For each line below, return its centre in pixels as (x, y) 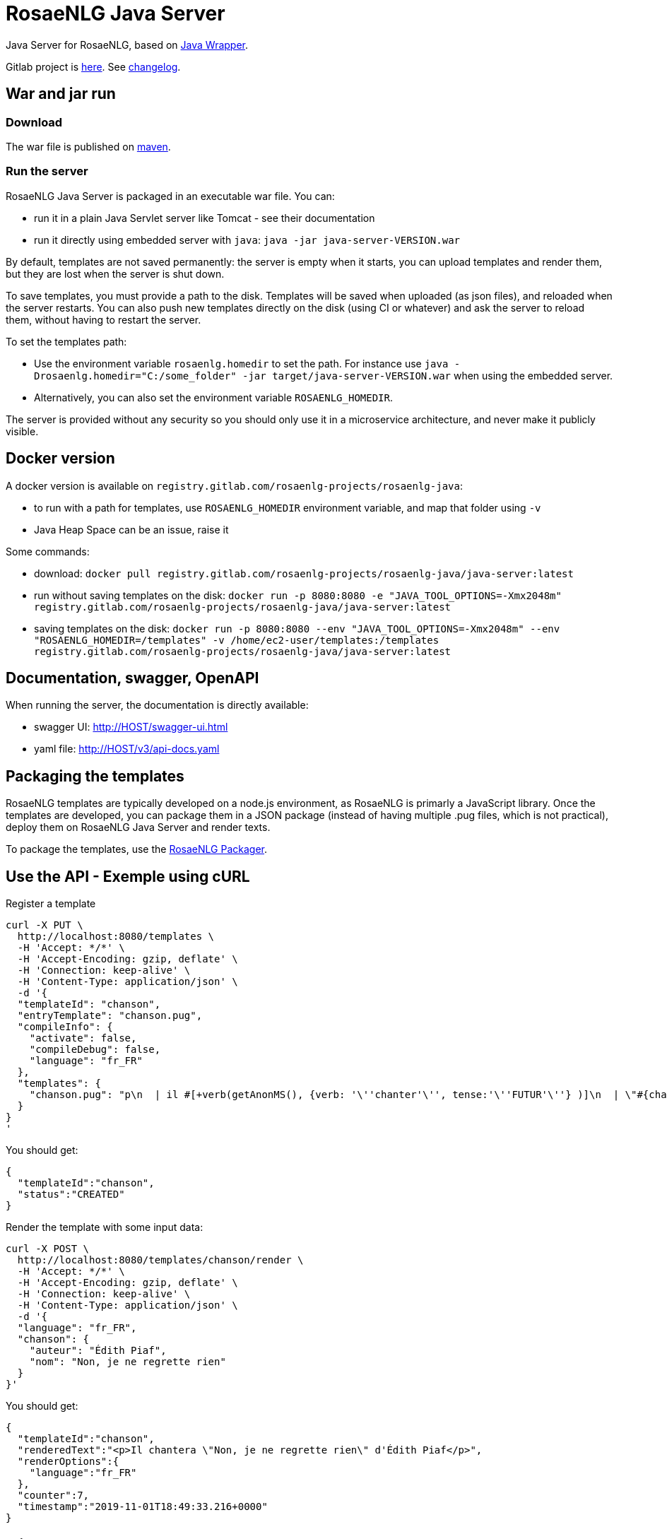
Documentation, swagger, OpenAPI (132, 678)
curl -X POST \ (48, 1249)
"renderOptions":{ (68, 1462)
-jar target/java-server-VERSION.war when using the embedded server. (428, 375)
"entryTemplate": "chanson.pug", (110, 1016)
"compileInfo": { (65, 1027)
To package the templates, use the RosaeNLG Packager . (137, 849)
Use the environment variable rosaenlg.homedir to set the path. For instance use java (241, 363)
